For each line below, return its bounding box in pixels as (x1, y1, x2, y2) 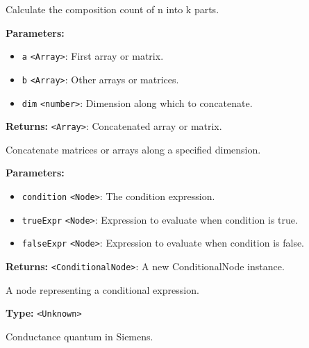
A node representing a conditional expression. (6, 282, 199, 297)
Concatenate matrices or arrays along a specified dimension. (6, 142, 261, 156)
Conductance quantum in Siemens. (6, 329, 153, 343)
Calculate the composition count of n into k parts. (6, 2, 219, 16)
